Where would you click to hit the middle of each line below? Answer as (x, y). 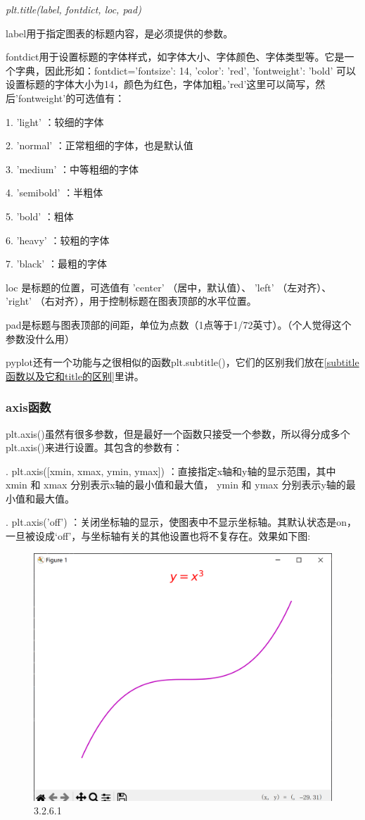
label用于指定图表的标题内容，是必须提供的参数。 (120, 33)
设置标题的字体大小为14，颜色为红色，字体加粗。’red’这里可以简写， (161, 84)
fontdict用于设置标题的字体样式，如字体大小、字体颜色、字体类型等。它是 (175, 57)
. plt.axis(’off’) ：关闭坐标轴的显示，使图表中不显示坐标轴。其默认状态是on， (181, 522)
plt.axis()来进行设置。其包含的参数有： (94, 447)
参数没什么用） (40, 338)
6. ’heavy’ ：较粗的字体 (58, 240)
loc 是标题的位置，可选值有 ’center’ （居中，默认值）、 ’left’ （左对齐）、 (169, 287)
